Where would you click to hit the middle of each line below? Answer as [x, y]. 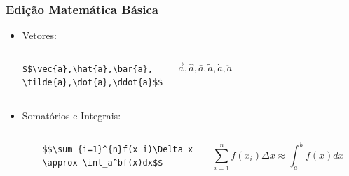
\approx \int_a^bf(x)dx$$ [103, 163]
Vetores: [39, 35]
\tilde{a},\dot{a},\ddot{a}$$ [93, 83]
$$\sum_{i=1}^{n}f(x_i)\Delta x [118, 149]
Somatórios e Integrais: [71, 115]
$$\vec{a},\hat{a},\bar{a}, [87, 69]
